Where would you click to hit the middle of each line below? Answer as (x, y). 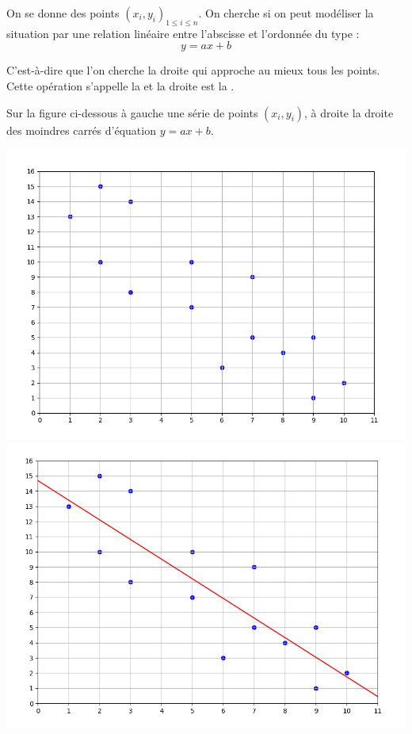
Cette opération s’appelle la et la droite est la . (120, 85)
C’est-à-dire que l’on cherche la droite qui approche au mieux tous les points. (193, 70)
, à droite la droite (349, 112)
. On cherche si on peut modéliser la (286, 13)
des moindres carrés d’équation (81, 130)
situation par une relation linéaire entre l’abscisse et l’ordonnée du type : (183, 33)
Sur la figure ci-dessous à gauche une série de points (132, 112)
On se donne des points (63, 13)
